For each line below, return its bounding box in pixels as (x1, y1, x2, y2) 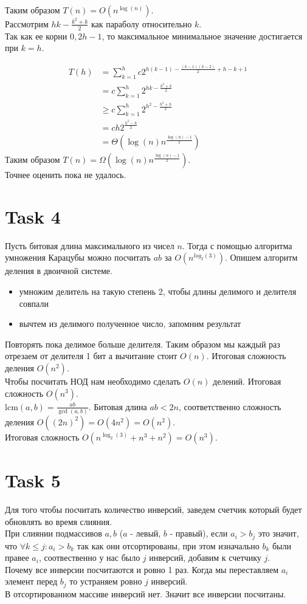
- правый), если (170, 527, 228, 540)
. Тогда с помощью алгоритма (182, 239, 292, 252)
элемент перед (5, 575, 58, 588)
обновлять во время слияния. (5, 515, 112, 527)
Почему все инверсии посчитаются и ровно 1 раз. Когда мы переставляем (5, 563, 278, 575)
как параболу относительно (91, 17, 192, 30)
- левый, (130, 527, 161, 540)
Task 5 (5, 468, 61, 493)
